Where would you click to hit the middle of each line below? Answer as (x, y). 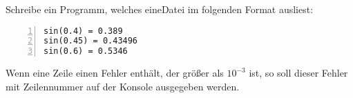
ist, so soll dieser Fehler (298, 73)
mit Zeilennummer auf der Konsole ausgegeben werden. (123, 86)
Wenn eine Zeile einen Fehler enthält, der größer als (115, 73)
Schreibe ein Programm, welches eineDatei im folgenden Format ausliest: (160, 9)
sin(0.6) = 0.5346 (86, 51)
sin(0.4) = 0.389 (83, 31)
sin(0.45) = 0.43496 (91, 41)
